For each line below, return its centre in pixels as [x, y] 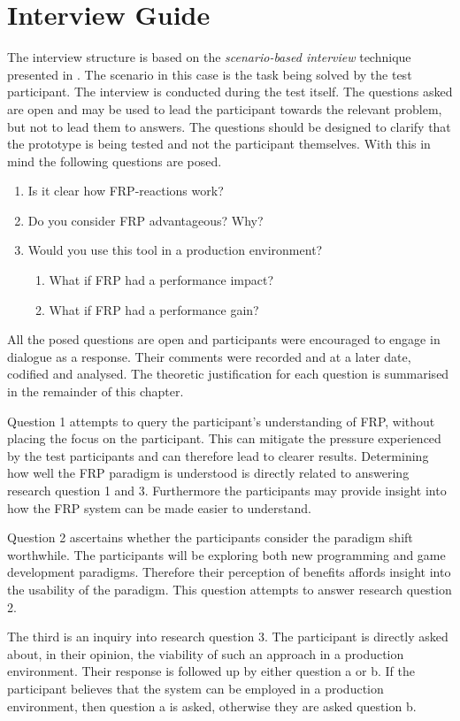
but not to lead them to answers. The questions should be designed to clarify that [229, 126]
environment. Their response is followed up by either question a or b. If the [211, 671]
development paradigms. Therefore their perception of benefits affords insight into [229, 572]
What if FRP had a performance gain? [154, 309]
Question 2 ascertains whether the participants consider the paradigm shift [210, 537]
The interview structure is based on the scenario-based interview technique [209, 57]
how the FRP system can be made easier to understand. [159, 507]
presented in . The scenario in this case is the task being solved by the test [210, 74]
